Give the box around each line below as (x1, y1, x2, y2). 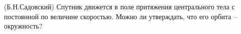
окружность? (4, 21, 43, 31)
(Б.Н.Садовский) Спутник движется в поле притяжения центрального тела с (4, 1, 235, 11)
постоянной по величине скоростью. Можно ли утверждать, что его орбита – (4, 11, 237, 21)
